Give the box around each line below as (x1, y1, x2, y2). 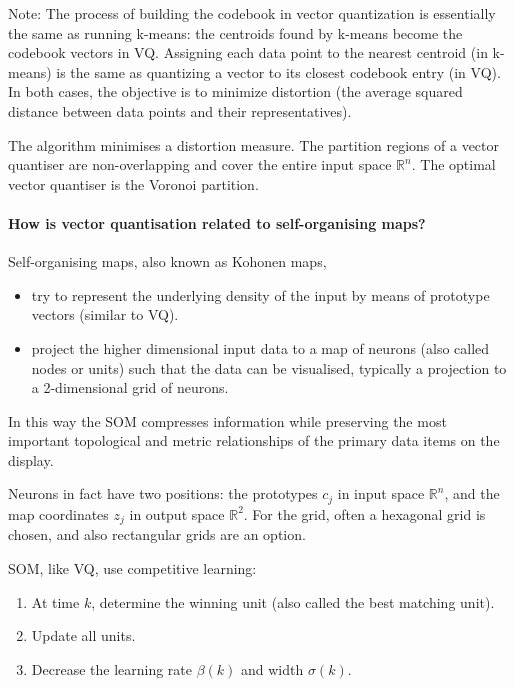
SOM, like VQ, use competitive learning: (8, 557, 257, 578)
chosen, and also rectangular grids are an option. (8, 524, 306, 545)
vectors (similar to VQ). (31, 304, 179, 325)
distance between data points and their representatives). (8, 100, 352, 121)
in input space (337, 483, 425, 504)
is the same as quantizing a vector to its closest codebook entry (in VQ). (56, 61, 501, 82)
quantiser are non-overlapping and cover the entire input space (8, 154, 392, 175)
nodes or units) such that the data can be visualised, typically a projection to (31, 357, 507, 378)
